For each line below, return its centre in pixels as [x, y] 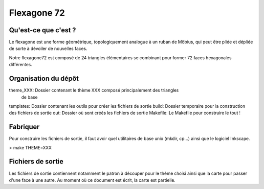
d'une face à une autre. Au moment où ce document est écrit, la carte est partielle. [92, 180]
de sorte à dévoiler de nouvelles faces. [48, 48]
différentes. [21, 65]
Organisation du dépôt [44, 79]
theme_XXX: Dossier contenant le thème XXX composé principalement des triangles [94, 90]
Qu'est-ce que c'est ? [43, 30]
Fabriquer [24, 127]
